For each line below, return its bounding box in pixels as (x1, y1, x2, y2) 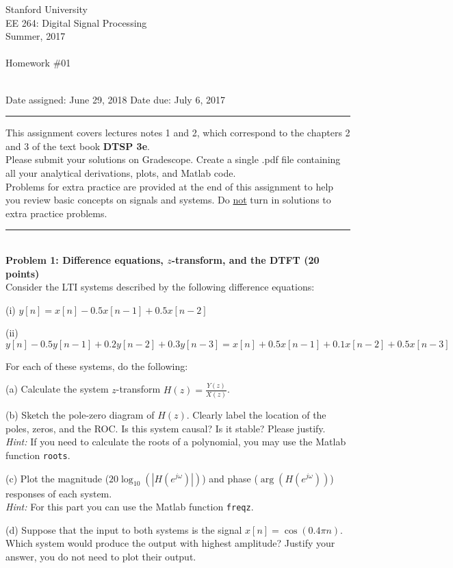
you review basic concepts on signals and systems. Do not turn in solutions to (5, 193, 331, 207)
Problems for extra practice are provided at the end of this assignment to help (5, 179, 334, 193)
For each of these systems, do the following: (5, 358, 188, 373)
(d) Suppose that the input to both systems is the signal (5, 522, 242, 536)
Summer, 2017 (5, 29, 66, 43)
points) (5, 266, 40, 280)
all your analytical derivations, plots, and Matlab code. (5, 165, 236, 180)
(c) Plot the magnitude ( (5, 471, 109, 485)
